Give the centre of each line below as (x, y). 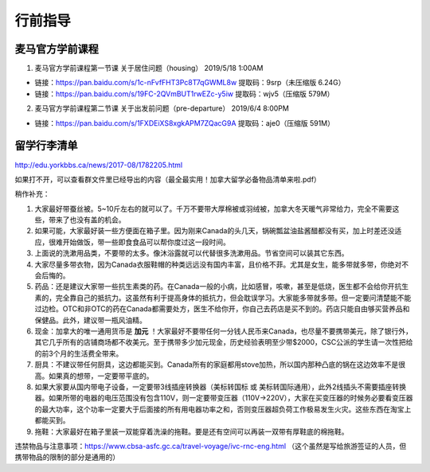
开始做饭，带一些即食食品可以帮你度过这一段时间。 (146, 242)
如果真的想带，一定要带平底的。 (101, 376)
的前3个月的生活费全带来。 (79, 353)
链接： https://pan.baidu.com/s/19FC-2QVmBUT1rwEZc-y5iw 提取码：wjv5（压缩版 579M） (184, 94)
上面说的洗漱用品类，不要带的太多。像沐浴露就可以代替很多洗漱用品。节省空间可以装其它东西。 (192, 253)
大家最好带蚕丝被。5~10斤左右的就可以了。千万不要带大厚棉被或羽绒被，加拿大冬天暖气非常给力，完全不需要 (214, 209)
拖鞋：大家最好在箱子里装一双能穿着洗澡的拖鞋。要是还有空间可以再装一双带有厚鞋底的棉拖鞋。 (192, 431)
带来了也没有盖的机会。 (87, 220)
